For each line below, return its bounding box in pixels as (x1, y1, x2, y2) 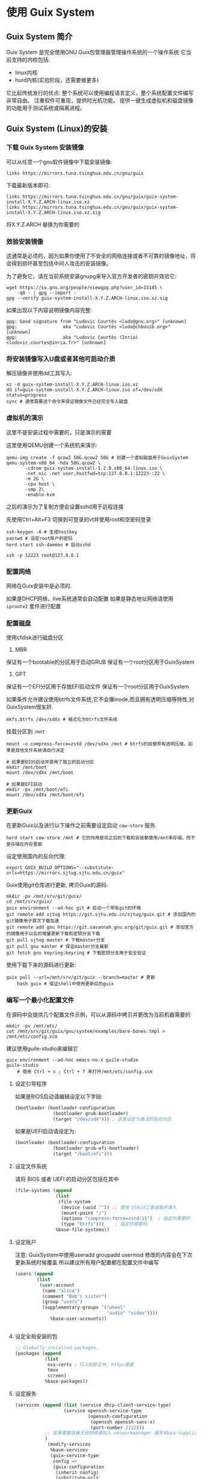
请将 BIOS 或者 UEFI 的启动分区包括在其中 (14, 1175, 119, 1183)
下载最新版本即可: (6, 182, 50, 189)
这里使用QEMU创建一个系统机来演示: (6, 441, 98, 448)
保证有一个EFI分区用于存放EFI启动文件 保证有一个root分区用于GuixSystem (6, 683, 189, 690)
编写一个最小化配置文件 (6, 996, 74, 1005)
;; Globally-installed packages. (14, 1344, 99, 1350)
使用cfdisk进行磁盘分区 (6, 634, 64, 641)
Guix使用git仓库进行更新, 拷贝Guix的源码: (6, 882, 108, 889)
